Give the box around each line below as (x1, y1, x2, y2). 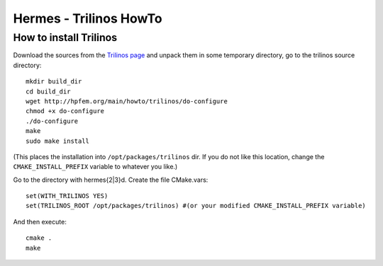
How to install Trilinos (13, 31, 118, 44)
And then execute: (13, 217, 67, 226)
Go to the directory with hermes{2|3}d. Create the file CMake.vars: (13, 175, 209, 184)
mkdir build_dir (26, 78, 82, 86)
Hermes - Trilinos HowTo (13, 11, 162, 26)
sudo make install (26, 137, 90, 145)
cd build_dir (26, 87, 71, 96)
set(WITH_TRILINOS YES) (26, 192, 109, 200)
